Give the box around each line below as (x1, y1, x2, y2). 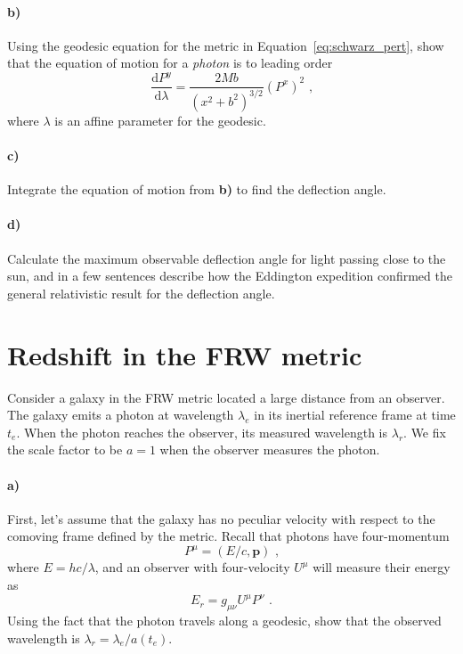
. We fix (403, 422, 446, 441)
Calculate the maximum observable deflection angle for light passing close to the (7, 249, 446, 267)
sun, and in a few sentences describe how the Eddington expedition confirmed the (7, 266, 452, 285)
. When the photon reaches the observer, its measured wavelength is (16, 422, 388, 441)
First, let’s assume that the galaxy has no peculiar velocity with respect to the (7, 509, 435, 527)
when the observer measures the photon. (159, 440, 380, 459)
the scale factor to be (7, 440, 123, 459)
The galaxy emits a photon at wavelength (7, 405, 234, 424)
